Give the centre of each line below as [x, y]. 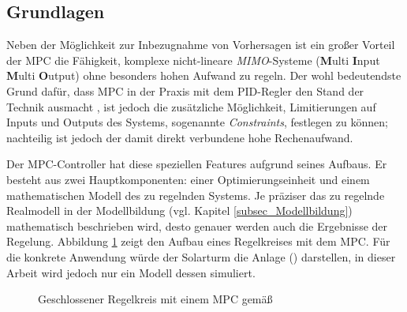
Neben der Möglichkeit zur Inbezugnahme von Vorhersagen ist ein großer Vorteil [201, 45]
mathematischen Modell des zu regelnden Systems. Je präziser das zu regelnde [196, 195]
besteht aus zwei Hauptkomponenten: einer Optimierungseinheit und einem [188, 179]
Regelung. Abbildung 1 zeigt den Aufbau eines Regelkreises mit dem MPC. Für [198, 241]
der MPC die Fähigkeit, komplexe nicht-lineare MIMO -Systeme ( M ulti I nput [193, 60]
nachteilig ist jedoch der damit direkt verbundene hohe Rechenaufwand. [180, 137]
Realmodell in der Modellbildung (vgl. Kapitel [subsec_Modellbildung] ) [179, 211]
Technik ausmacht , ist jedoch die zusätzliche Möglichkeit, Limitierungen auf [191, 106]
